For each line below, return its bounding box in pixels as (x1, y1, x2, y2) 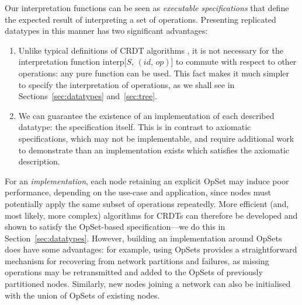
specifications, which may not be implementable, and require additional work (18, 132, 294, 144)
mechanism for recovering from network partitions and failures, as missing (5, 254, 269, 267)
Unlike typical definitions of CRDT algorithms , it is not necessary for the (18, 44, 283, 56)
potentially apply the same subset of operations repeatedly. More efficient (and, (5, 197, 289, 209)
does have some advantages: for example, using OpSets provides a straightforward (5, 243, 297, 255)
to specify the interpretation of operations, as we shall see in (18, 78, 235, 90)
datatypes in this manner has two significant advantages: (5, 24, 208, 37)
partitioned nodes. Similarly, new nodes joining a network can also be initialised (5, 278, 291, 290)
